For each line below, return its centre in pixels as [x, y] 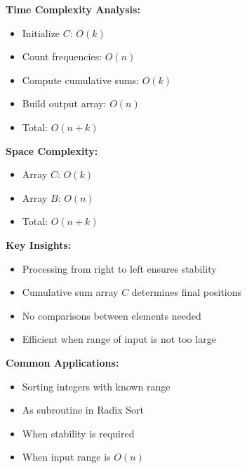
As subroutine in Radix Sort [83, 410]
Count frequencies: [62, 56]
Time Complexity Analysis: [73, 9]
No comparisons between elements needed [112, 315]
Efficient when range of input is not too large [119, 339]
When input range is [66, 457]
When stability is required [78, 433]
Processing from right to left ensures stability [119, 268]
